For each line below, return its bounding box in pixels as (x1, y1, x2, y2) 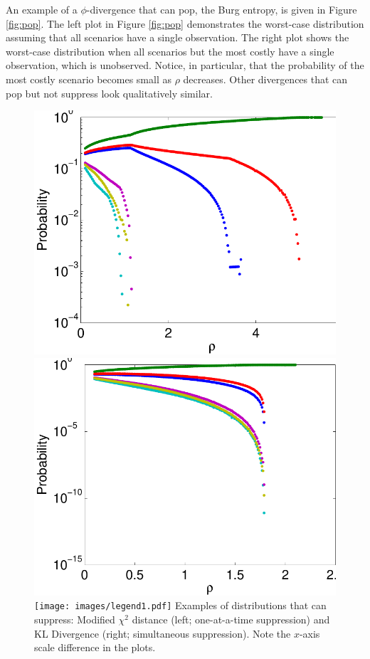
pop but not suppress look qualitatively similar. (6, 85, 213, 100)
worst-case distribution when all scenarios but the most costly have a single (6, 43, 334, 58)
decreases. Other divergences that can (183, 71, 348, 86)
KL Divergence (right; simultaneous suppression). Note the (34, 626, 291, 640)
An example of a (6, 2, 78, 16)
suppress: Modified (34, 611, 115, 626)
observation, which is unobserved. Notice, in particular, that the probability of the (6, 58, 364, 73)
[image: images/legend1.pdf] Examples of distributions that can (34, 598, 327, 613)
